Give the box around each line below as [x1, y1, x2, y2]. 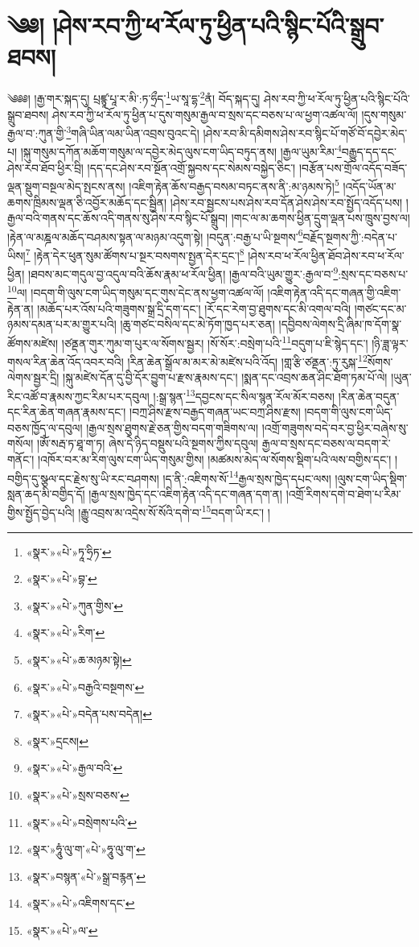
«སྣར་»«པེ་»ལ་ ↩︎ [26, 922, 98, 938]
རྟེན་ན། [7, 300, 34, 316]
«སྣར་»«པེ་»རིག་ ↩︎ [26, 624, 105, 641]
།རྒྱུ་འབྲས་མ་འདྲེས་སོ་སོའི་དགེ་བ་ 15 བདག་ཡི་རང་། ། [78, 502, 270, 521]
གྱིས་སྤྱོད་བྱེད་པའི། [7, 504, 75, 521]
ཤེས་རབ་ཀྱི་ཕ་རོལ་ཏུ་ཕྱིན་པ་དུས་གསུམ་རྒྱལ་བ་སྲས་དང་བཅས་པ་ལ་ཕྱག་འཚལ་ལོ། [52, 105, 358, 122]
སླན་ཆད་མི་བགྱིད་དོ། [7, 485, 85, 502]
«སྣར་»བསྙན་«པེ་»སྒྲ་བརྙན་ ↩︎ [26, 867, 146, 884]
